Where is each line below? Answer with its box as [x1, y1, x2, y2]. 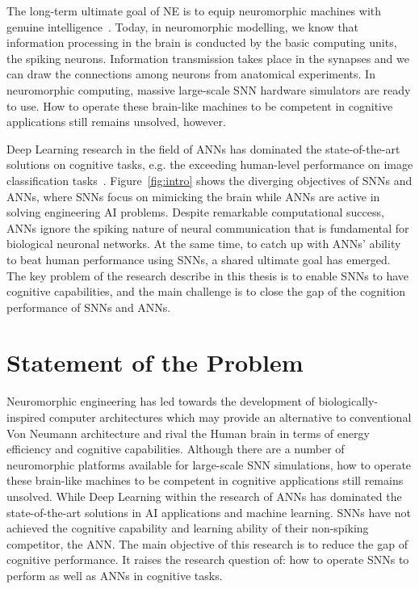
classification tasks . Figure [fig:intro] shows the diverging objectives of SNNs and [6, 171, 413, 188]
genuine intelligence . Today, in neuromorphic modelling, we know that [6, 18, 359, 35]
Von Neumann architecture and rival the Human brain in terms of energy [6, 424, 370, 441]
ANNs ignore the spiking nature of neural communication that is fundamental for [6, 219, 409, 236]
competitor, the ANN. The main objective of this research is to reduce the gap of [6, 535, 408, 552]
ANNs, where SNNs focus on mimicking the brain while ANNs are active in [6, 187, 380, 204]
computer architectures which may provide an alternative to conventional [49, 409, 412, 425]
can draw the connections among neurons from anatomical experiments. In [6, 65, 375, 82]
